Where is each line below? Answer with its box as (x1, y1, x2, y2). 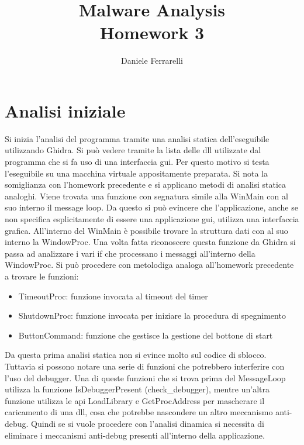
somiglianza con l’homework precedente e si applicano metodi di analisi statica (5, 178, 286, 191)
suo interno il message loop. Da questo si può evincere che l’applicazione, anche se (5, 201, 298, 213)
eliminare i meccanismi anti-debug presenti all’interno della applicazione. (5, 429, 265, 441)
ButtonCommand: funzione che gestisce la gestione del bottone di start (18, 329, 273, 341)
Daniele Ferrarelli (121, 54, 183, 67)
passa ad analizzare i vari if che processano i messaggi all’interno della (5, 247, 255, 259)
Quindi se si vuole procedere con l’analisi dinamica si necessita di (31, 417, 264, 429)
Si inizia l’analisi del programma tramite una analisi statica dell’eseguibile (5, 132, 270, 144)
